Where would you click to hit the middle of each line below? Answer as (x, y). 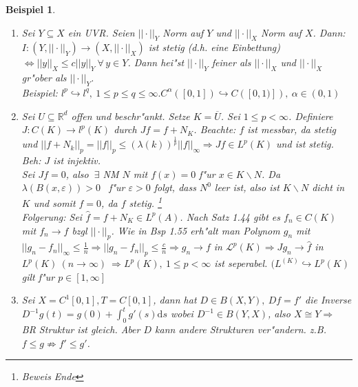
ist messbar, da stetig (292, 129)
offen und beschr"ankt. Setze (130, 116)
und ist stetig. (305, 144)
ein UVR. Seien (101, 32)
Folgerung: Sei (52, 216)
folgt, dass (175, 187)
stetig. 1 (146, 202)
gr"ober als (44, 78)
